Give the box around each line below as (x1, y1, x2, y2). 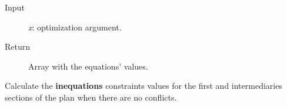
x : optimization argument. (28, 20, 122, 33)
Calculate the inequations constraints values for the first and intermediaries (5, 80, 282, 92)
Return (5, 40, 31, 53)
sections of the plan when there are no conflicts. (5, 91, 177, 103)
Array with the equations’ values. (28, 60, 148, 72)
